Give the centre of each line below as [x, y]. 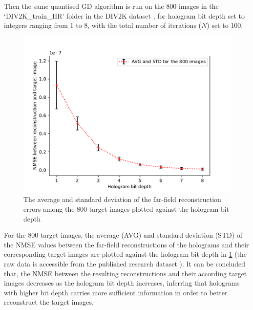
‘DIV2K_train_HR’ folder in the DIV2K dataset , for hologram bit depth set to [124, 15]
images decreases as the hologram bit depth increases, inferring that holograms [122, 283]
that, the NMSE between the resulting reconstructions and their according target [126, 273]
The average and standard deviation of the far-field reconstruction [122, 199]
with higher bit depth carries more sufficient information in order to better [116, 292]
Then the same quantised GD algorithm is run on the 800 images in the [111, 6]
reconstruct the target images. [49, 302]
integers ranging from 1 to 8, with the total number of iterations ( [103, 25]
